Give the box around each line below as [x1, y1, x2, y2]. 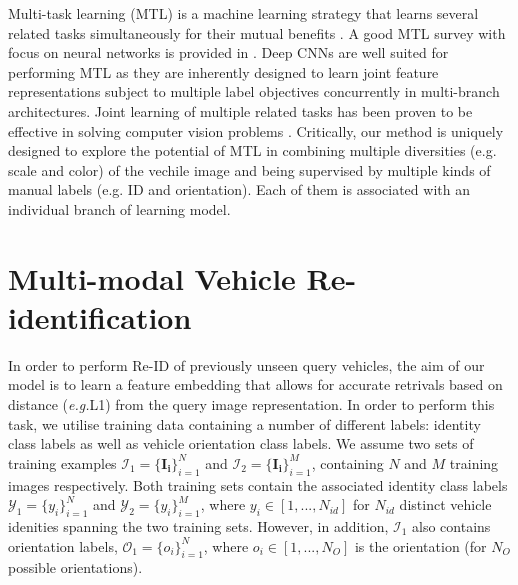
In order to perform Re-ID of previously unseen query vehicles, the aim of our [8, 354, 485, 375]
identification [8, 296, 192, 337]
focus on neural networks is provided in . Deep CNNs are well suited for [8, 42, 449, 63]
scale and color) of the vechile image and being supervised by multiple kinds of [8, 159, 491, 180]
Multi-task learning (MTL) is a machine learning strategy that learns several [8, 3, 479, 23]
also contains [412, 516, 491, 536]
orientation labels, [8, 535, 118, 556]
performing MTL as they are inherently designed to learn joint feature [8, 61, 439, 82]
